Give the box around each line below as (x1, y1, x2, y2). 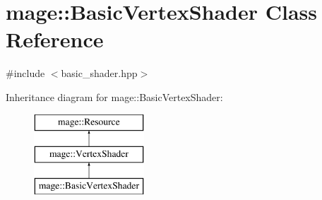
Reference (6, 25, 104, 54)
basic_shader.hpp (61, 66, 138, 81)
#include (6, 66, 45, 81)
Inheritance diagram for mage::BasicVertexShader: (6, 89, 223, 104)
